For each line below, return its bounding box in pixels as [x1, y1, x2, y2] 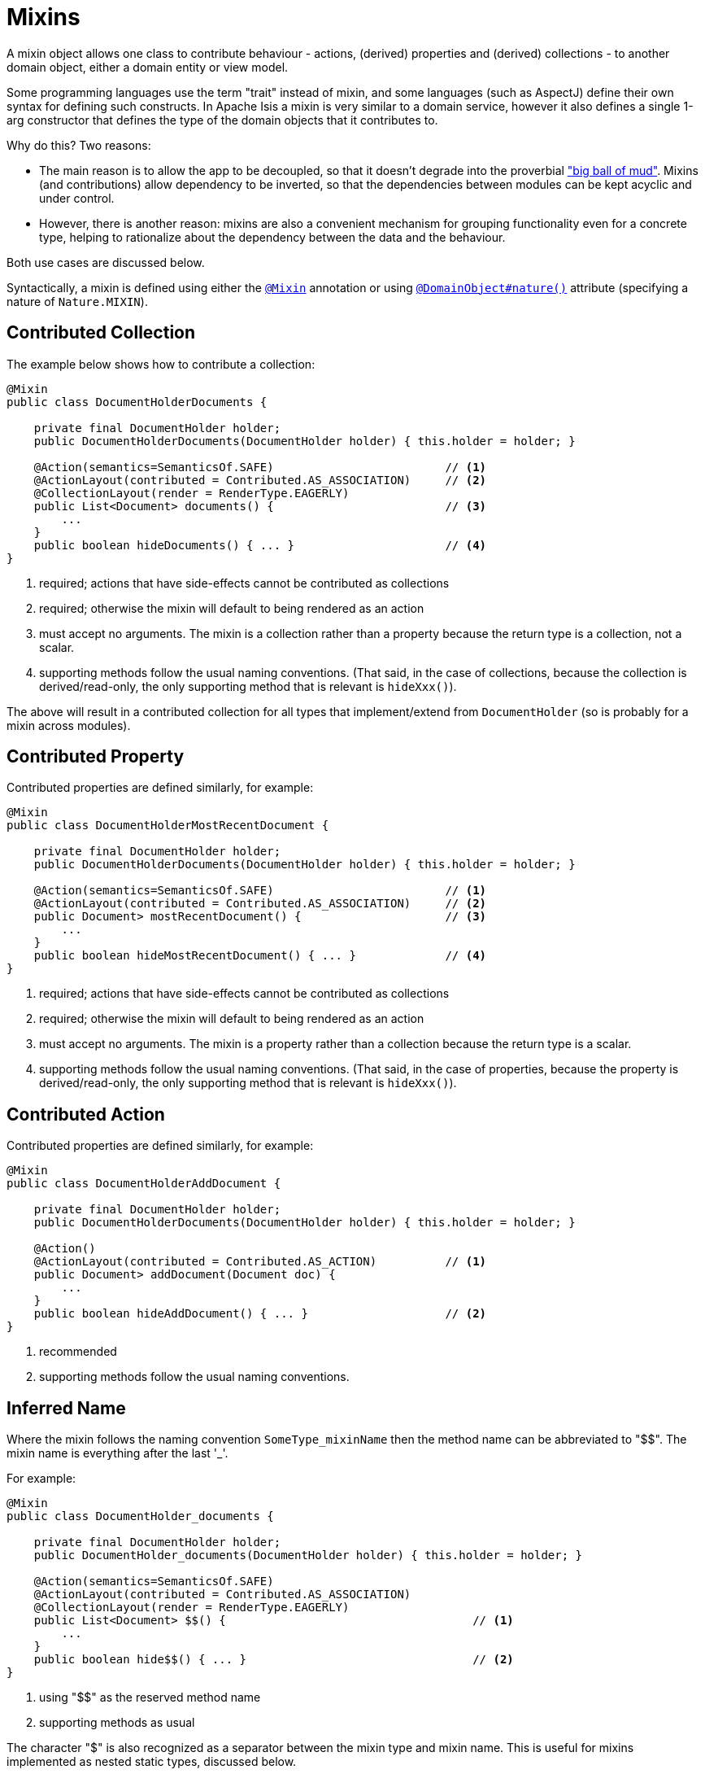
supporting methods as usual [39, 1715, 195, 1730]
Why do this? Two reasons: [7, 138, 151, 152]
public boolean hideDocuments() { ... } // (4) [33, 538, 487, 552]
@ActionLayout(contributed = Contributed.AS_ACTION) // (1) [33, 1255, 487, 1269]
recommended [39, 1344, 117, 1359]
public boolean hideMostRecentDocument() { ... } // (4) [33, 949, 487, 963]
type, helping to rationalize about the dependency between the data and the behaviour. [39, 229, 506, 244]
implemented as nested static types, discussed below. [7, 1754, 297, 1769]
